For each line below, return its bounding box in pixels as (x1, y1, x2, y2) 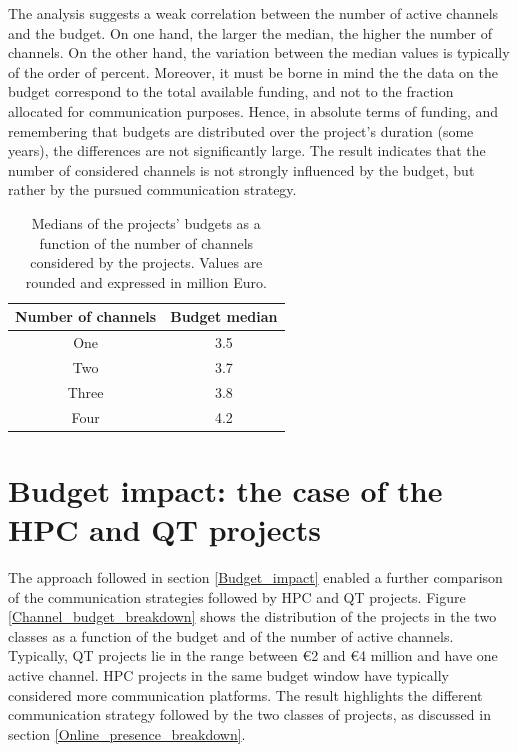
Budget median (170, 306, 278, 327)
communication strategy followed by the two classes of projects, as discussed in (8, 704, 491, 725)
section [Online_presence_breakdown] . (8, 723, 246, 744)
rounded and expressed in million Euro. (25, 271, 267, 292)
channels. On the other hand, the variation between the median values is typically (8, 42, 510, 63)
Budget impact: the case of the (8, 469, 443, 510)
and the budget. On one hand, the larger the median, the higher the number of (8, 22, 492, 43)
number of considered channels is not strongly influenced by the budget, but (8, 159, 475, 180)
